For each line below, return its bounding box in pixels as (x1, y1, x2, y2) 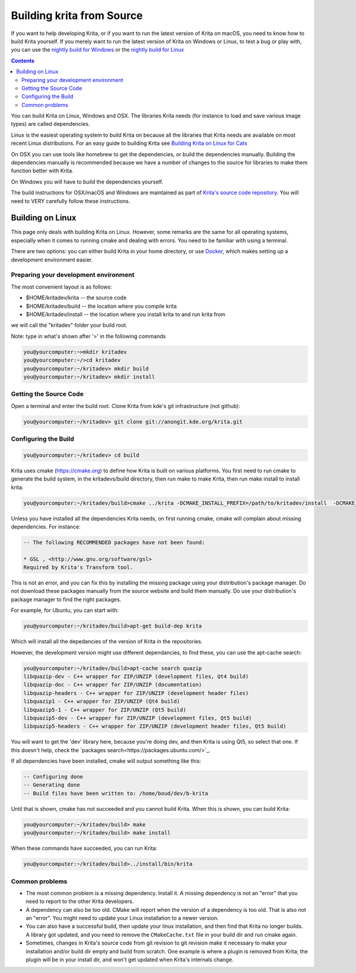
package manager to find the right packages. (11, 596, 122, 603)
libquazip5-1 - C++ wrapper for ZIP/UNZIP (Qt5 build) (23, 706, 186, 713)
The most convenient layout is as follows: (11, 283, 112, 290)
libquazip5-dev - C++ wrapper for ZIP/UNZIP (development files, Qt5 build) (23, 715, 252, 721)
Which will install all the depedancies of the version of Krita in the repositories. (11, 638, 203, 645)
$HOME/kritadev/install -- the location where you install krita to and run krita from (26, 311, 225, 318)
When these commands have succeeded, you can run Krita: (11, 845, 157, 852)
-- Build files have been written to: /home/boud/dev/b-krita (23, 790, 208, 797)
